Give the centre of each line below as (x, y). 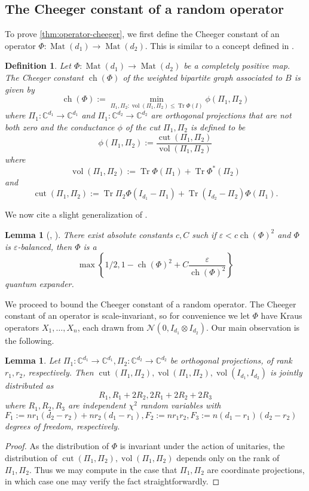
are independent (97, 405)
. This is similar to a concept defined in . (219, 45)
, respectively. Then (58, 372)
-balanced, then (45, 246)
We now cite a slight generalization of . (76, 214)
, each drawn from (111, 327)
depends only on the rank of (228, 457)
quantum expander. (39, 284)
